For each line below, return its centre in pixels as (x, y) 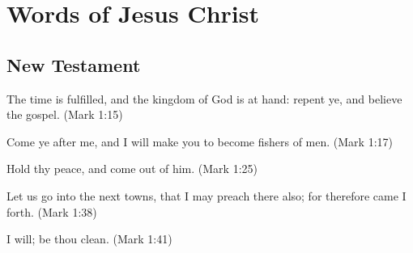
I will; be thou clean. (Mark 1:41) (89, 239)
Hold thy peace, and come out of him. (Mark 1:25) (132, 169)
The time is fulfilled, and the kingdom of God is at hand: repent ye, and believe (204, 98)
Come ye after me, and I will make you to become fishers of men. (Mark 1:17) (200, 141)
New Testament (74, 64)
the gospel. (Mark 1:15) (65, 114)
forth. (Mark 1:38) (52, 211)
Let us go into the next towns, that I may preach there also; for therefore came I (206, 195)
